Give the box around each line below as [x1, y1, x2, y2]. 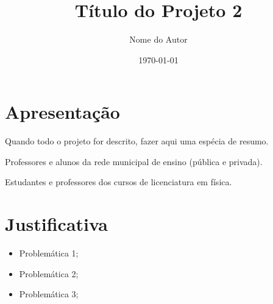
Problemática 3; [19, 288, 79, 300]
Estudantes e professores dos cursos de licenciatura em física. [5, 175, 232, 188]
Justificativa [5, 211, 108, 236]
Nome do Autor [129, 33, 188, 46]
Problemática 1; [19, 247, 79, 260]
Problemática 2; [19, 267, 79, 280]
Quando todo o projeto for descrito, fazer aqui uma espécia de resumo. [5, 135, 269, 147]
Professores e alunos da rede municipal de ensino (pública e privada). [5, 155, 263, 168]
